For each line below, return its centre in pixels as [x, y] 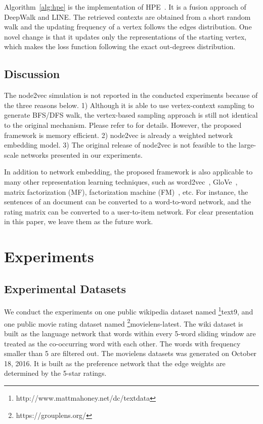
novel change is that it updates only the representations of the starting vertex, [125, 36]
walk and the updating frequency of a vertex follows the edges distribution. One [128, 27]
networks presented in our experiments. [82, 154]
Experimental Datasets [65, 288]
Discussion [32, 74]
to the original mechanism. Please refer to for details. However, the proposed [123, 125]
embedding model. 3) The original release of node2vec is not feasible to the [120, 145]
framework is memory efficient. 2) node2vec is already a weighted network [119, 135]
